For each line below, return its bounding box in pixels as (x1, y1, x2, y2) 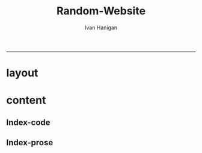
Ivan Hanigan (84, 24, 118, 31)
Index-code (6, 117, 50, 127)
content (6, 94, 46, 107)
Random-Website (56, 4, 146, 18)
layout (6, 66, 38, 80)
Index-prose (6, 137, 54, 148)
